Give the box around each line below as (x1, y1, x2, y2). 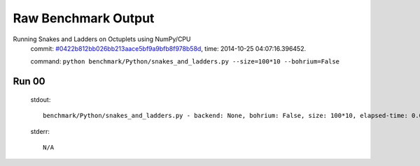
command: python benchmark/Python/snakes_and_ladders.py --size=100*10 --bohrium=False (30, 57, 339, 66)
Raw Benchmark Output (13, 10, 155, 26)
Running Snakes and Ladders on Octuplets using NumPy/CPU (13, 35, 191, 43)
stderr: (30, 127, 50, 135)
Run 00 (13, 75, 45, 87)
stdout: (30, 95, 51, 104)
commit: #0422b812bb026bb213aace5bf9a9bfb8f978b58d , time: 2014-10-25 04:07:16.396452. (30, 44, 307, 52)
